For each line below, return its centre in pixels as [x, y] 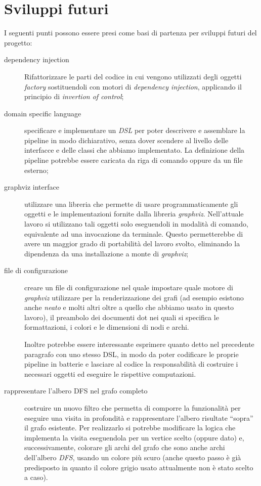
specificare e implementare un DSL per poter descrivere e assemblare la [135, 130]
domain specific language [43, 113]
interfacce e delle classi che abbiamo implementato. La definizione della [135, 150]
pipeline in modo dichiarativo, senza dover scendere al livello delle [126, 140]
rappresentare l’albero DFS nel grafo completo [76, 391]
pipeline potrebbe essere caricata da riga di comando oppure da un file [134, 160]
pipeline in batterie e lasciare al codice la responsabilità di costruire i [131, 364]
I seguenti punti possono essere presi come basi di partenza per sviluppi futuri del [130, 33]
